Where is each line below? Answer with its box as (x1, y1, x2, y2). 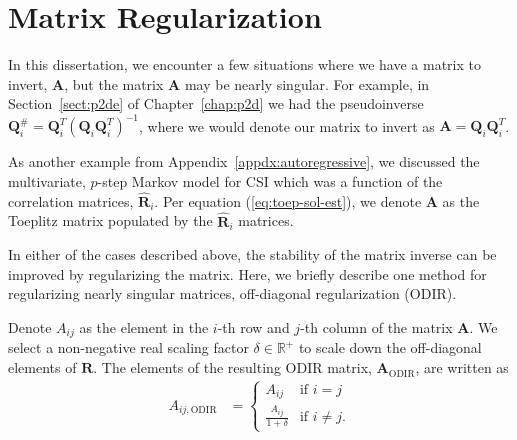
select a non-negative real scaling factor (8, 337, 249, 358)
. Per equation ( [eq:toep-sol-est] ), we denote (154, 190, 422, 211)
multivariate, (8, 171, 86, 191)
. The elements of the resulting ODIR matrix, (93, 357, 372, 378)
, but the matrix (64, 73, 164, 94)
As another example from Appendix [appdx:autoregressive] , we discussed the (8, 151, 480, 172)
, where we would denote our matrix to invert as (139, 115, 435, 136)
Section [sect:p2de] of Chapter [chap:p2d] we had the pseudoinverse (8, 93, 424, 114)
